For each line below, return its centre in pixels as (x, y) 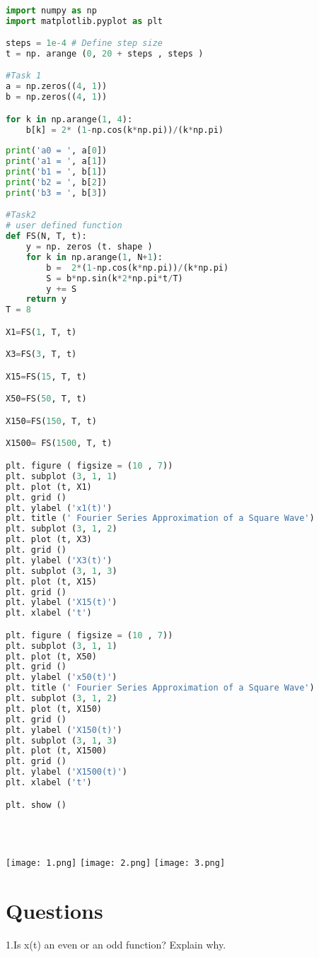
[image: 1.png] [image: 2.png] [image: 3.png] (116, 863)
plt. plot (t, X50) (51, 656)
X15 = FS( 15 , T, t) (46, 376)
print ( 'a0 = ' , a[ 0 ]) (57, 151)
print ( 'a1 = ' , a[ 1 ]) (57, 162)
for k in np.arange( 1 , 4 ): (69, 119)
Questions (54, 911)
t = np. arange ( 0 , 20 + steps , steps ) (105, 53)
